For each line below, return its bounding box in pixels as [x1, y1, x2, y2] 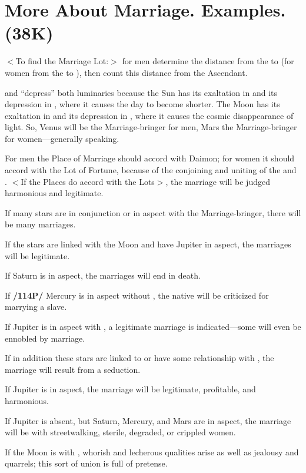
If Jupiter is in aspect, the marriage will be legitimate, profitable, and [5, 383, 256, 395]
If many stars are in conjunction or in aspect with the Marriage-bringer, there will [5, 206, 301, 219]
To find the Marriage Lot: [15, 55, 109, 67]
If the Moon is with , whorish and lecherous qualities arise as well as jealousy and [5, 445, 299, 458]
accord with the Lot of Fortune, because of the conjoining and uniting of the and [5, 164, 297, 176]
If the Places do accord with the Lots [21, 175, 155, 187]
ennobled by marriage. [5, 332, 85, 344]
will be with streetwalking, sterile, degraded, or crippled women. [5, 426, 236, 438]
